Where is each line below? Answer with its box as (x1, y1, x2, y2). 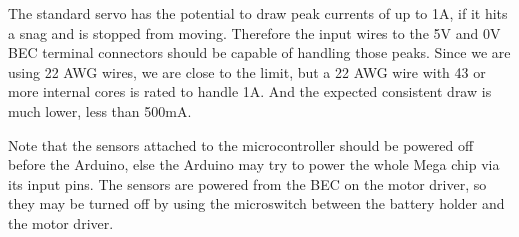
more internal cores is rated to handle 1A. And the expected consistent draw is (8, 81, 492, 102)
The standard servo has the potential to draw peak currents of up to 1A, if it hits (8, 3, 508, 23)
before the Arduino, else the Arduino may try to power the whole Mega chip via (8, 154, 500, 175)
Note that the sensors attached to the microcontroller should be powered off (8, 134, 474, 155)
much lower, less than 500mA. (8, 100, 192, 121)
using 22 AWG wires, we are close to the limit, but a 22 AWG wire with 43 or (8, 61, 486, 82)
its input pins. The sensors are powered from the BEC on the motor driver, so (8, 173, 487, 194)
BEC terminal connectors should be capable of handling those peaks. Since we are (8, 42, 511, 63)
